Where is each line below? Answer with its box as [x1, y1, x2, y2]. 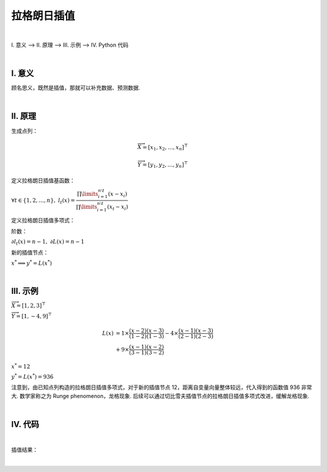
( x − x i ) [108, 190, 127, 199]
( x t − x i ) [107, 203, 128, 211]
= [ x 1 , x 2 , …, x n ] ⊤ [142, 142, 188, 152]
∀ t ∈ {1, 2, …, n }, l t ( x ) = [11, 197, 76, 205]
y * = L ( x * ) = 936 [11, 373, 54, 380]
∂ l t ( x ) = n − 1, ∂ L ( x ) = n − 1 [11, 238, 85, 247]
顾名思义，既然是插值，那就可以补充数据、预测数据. [11, 84, 140, 91]
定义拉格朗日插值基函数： [11, 177, 75, 184]
